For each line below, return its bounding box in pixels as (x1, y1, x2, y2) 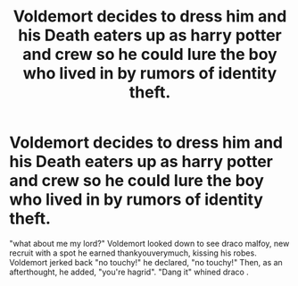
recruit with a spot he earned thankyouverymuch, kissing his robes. (9, 248, 257, 258)
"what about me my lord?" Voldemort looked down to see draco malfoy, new (9, 238, 290, 248)
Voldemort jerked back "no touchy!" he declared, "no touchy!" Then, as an (9, 257, 283, 267)
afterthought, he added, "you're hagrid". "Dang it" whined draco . (9, 266, 250, 277)
